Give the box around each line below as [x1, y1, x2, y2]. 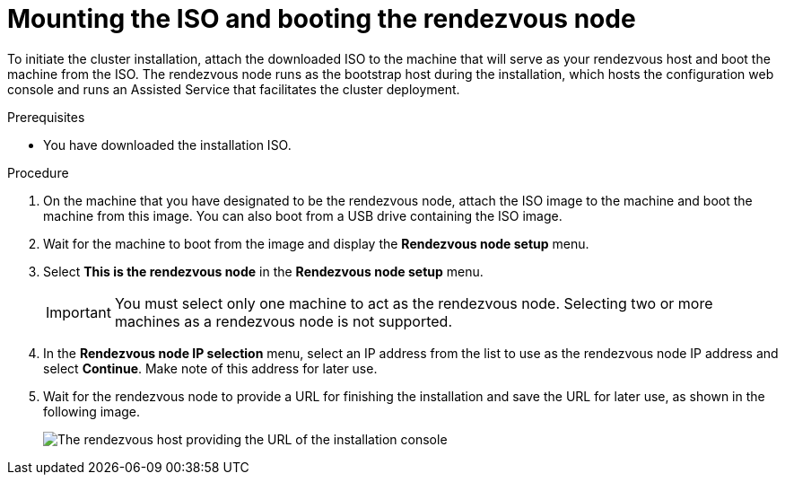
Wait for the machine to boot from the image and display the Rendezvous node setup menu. [43, 235, 589, 251]
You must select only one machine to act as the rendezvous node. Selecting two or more [114, 294, 713, 312]
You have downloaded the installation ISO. [43, 136, 292, 153]
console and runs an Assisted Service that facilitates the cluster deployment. [7, 81, 460, 97]
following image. [43, 403, 141, 419]
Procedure [7, 164, 69, 180]
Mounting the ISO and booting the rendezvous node [7, 4, 636, 34]
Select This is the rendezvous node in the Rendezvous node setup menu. [43, 263, 484, 279]
